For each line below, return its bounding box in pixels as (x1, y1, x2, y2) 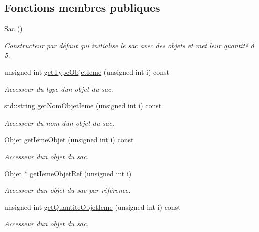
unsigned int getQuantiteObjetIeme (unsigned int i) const (4, 201, 181, 212)
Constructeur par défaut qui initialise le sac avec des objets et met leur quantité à (4, 40, 254, 50)
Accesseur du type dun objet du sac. (4, 83, 113, 94)
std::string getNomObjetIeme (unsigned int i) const (4, 100, 162, 111)
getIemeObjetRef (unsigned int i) (30, 168, 132, 178)
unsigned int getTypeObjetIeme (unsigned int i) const (4, 66, 170, 77)
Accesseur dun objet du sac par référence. (4, 185, 131, 195)
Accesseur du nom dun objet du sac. (4, 117, 114, 128)
